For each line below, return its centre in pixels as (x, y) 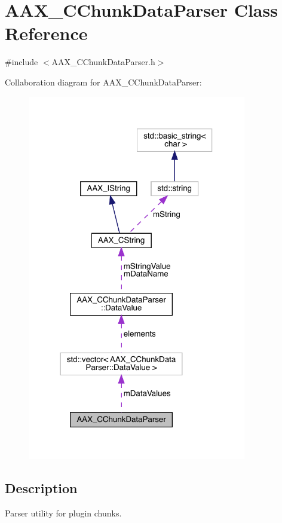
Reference (46, 33)
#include (22, 62)
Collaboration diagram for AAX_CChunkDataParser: (103, 82)
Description (41, 487)
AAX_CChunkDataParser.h (103, 62)
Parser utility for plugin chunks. (63, 513)
